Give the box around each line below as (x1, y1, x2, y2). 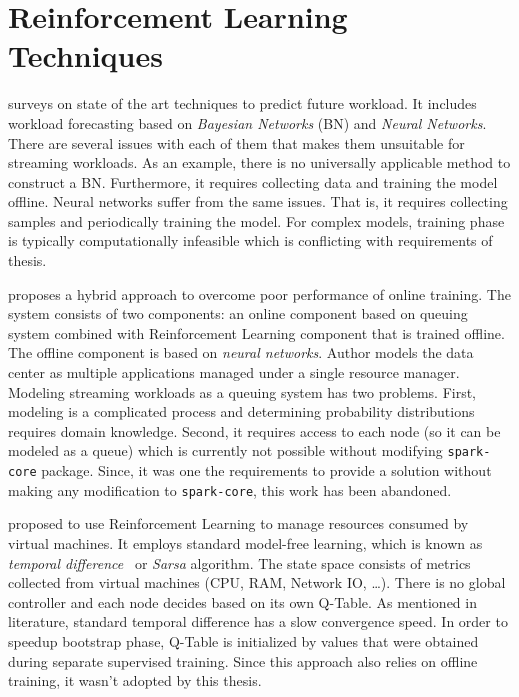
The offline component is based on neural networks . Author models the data (8, 342, 474, 363)
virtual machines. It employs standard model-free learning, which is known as (8, 532, 483, 553)
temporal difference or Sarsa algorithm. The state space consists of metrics (8, 552, 471, 573)
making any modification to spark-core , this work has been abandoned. (8, 479, 452, 500)
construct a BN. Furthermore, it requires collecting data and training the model (8, 171, 498, 192)
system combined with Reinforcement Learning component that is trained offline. (8, 322, 505, 343)
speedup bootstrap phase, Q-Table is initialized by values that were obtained (8, 630, 479, 651)
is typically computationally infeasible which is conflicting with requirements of (8, 230, 493, 251)
